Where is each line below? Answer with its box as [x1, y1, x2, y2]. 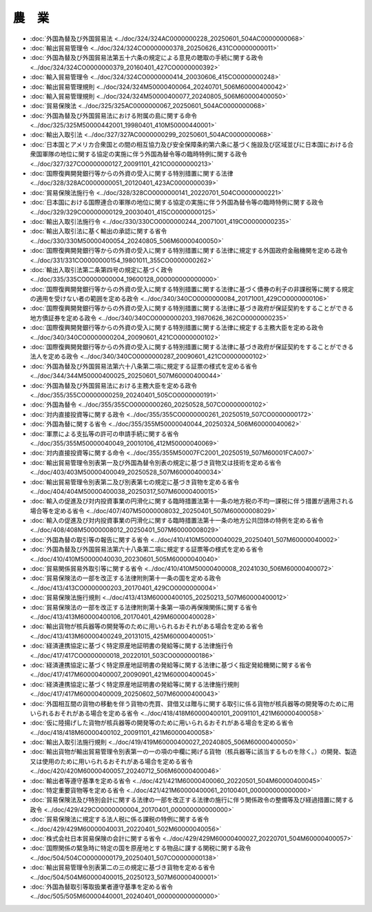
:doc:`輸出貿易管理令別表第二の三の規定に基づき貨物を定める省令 [30, 863, 216, 871]
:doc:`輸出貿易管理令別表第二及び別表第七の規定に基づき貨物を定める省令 [30, 477, 240, 486]
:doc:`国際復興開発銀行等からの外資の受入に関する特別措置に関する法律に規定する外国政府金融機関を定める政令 [30, 247, 348, 255]
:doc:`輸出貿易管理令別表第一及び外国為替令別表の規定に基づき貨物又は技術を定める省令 [30, 458, 282, 466]
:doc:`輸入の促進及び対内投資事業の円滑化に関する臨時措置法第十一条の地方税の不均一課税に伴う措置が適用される [30, 497, 354, 506]
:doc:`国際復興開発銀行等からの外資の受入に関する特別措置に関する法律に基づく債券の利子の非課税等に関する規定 [30, 284, 354, 293]
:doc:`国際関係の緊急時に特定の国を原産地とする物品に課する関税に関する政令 [30, 844, 251, 852]
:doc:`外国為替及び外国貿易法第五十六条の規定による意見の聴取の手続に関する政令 [30, 54, 264, 62]
